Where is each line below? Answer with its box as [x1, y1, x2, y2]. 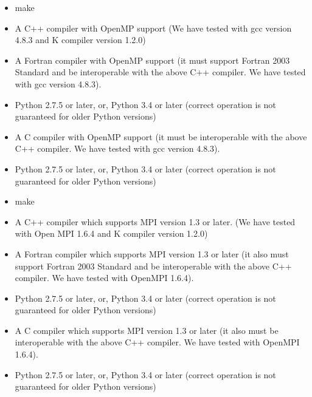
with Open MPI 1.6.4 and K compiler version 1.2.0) [15, 227, 208, 240]
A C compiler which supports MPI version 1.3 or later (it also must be [15, 324, 279, 336]
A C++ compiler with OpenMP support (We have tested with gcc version [15, 21, 292, 34]
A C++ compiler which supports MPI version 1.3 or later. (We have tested [15, 215, 296, 228]
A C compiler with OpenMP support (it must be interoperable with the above [15, 130, 307, 143]
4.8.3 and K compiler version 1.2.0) [15, 33, 146, 46]
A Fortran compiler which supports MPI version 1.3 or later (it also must [15, 247, 289, 260]
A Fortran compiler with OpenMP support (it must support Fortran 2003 [15, 53, 290, 66]
